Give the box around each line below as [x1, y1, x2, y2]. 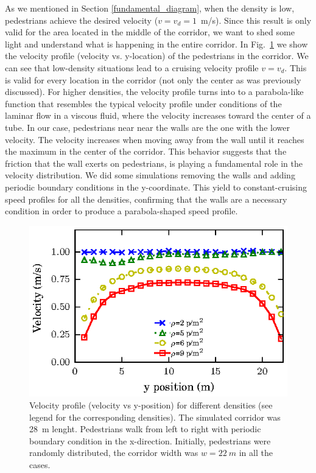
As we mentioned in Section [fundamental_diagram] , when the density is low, [5, 2, 295, 14]
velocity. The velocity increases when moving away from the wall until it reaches [5, 133, 304, 145]
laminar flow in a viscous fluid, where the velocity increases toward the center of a [5, 109, 311, 122]
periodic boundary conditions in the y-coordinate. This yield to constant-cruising [5, 180, 307, 193]
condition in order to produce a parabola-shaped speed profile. [5, 205, 238, 217]
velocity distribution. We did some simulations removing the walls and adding [5, 169, 295, 181]
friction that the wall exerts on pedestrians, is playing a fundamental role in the [5, 156, 303, 169]
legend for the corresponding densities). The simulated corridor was [29, 410, 281, 423]
